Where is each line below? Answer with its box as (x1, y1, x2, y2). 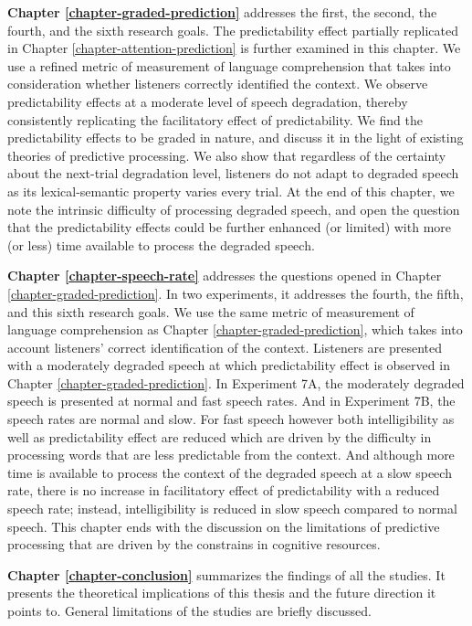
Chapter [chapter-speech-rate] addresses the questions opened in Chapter (7, 266, 442, 285)
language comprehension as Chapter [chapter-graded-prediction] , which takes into (7, 320, 463, 339)
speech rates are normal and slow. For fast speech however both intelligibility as (7, 409, 455, 429)
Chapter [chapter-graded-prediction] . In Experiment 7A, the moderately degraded (7, 373, 465, 392)
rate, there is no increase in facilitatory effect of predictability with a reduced (7, 481, 440, 500)
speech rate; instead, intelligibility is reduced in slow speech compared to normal (7, 499, 457, 518)
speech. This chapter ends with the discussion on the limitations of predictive (7, 516, 440, 536)
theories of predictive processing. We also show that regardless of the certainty (7, 145, 446, 164)
